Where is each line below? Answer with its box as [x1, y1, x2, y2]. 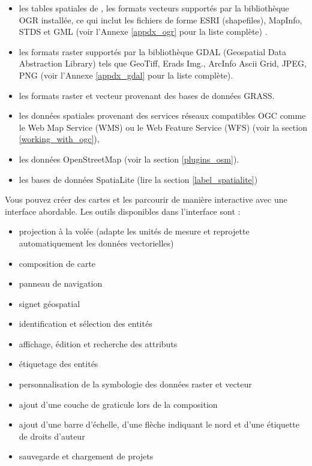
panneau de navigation [19, 277, 103, 290]
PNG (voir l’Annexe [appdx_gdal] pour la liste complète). [19, 68, 233, 81]
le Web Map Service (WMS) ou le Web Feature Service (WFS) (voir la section [19, 121, 307, 133]
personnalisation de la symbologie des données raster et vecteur [19, 378, 252, 390]
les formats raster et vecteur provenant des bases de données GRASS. [19, 89, 275, 101]
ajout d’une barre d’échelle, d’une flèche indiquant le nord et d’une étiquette [19, 418, 300, 431]
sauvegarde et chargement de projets [19, 450, 154, 462]
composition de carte [19, 257, 96, 269]
